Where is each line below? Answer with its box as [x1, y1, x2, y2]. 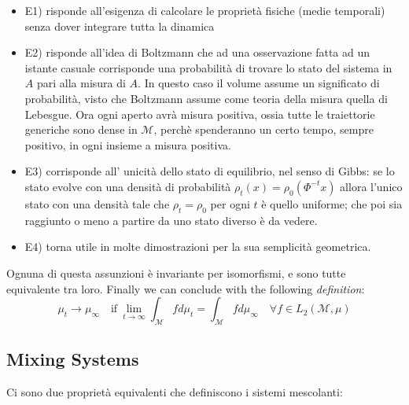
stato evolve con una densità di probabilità [24, 178, 231, 194]
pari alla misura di [36, 75, 126, 91]
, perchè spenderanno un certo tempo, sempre [153, 121, 374, 138]
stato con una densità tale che [24, 195, 170, 212]
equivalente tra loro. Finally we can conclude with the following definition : [6, 280, 365, 296]
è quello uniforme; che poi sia [261, 195, 403, 212]
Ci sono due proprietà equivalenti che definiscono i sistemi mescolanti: [6, 384, 343, 400]
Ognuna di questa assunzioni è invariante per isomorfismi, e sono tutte [6, 264, 346, 281]
